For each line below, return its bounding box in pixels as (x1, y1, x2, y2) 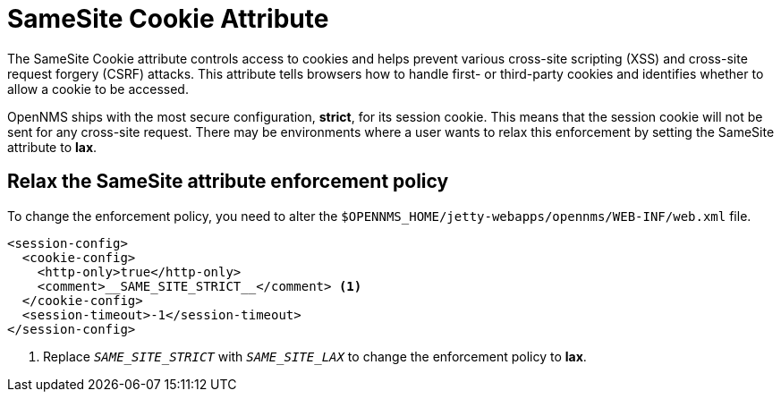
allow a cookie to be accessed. (7, 81, 189, 97)
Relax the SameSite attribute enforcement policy (7, 170, 449, 193)
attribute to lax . (7, 139, 98, 155)
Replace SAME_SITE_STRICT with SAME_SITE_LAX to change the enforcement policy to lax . (43, 348, 587, 364)
